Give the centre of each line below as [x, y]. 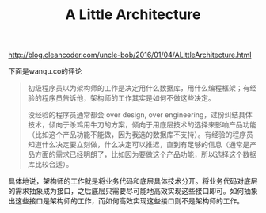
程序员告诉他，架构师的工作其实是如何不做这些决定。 [128, 98]
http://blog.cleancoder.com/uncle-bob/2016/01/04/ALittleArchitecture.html [130, 55]
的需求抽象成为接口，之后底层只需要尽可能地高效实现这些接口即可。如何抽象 [133, 191]
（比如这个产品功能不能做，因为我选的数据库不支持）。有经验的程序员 [140, 135]
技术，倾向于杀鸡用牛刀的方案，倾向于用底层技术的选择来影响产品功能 [142, 125]
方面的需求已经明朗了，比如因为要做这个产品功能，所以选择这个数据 [146, 154]
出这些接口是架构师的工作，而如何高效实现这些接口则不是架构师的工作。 [126, 201]
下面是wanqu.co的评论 [45, 71]
